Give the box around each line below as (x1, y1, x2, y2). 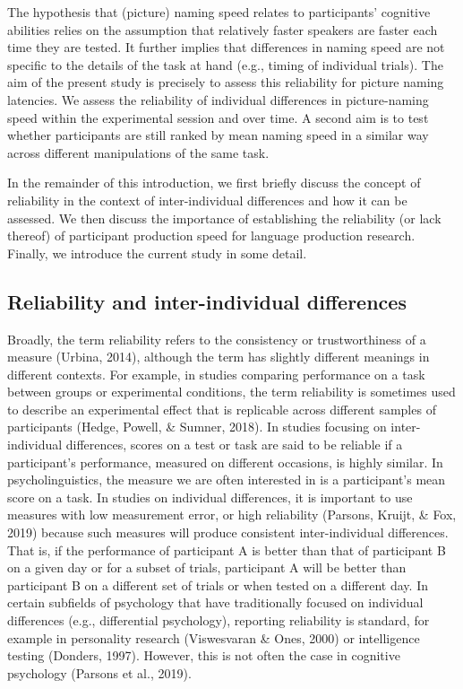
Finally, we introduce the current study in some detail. (7, 243, 307, 262)
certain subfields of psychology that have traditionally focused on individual (7, 593, 424, 612)
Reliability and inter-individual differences (7, 287, 407, 315)
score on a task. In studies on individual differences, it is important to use (7, 487, 413, 506)
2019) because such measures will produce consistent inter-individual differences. (7, 523, 449, 542)
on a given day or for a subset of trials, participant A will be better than (7, 558, 407, 577)
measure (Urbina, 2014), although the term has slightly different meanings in (7, 347, 430, 366)
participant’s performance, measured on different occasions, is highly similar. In (7, 452, 443, 471)
